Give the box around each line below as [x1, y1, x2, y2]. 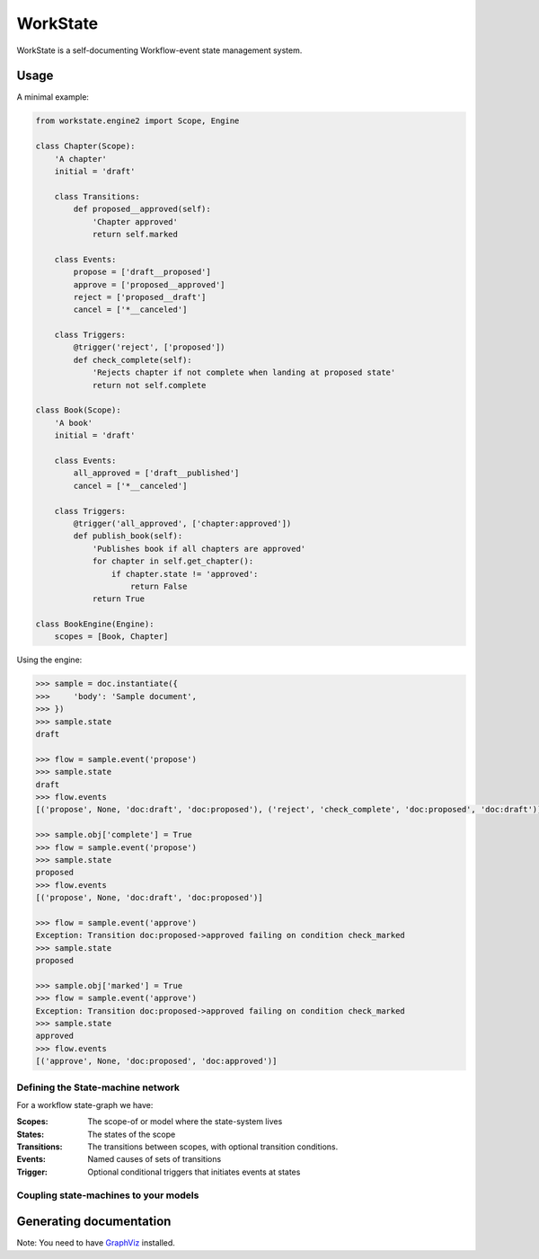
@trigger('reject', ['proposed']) [73, 342, 225, 352]
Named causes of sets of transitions [87, 1154, 222, 1165]
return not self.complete [92, 380, 207, 390]
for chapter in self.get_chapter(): [92, 556, 254, 566]
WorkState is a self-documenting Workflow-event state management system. [16, 45, 303, 56]
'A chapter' [54, 154, 108, 164]
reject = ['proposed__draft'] [73, 292, 207, 302]
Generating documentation [16, 1214, 172, 1229]
